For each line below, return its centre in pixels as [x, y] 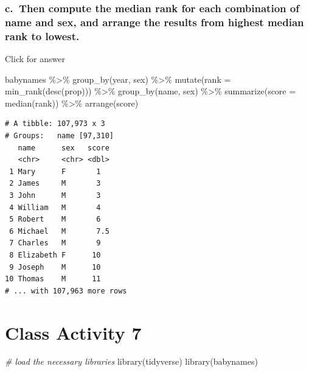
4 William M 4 [55, 207]
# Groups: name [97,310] [59, 136]
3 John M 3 [55, 195]
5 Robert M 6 [55, 219]
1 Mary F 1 [55, 171]
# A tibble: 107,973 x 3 [55, 124]
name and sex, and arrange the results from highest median [154, 22]
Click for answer [35, 59]
